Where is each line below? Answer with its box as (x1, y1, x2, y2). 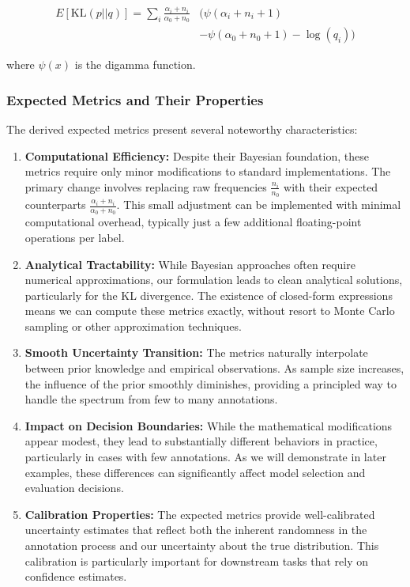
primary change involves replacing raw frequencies (24, 178, 267, 195)
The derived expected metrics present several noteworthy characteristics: (6, 121, 358, 138)
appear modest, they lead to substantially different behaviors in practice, (24, 433, 378, 449)
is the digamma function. (74, 56, 196, 73)
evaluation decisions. (24, 479, 124, 496)
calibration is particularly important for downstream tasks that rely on (24, 552, 369, 569)
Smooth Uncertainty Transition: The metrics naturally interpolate (24, 344, 368, 361)
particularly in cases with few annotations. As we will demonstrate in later (24, 449, 386, 465)
